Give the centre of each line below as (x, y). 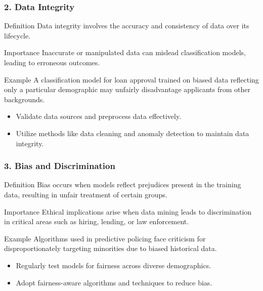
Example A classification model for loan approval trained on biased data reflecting (131, 79)
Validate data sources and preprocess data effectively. (99, 116)
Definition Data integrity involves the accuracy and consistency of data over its (127, 26)
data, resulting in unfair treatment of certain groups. (86, 194)
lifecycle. (17, 35)
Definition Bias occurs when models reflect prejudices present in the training (123, 184)
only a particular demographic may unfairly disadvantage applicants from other (127, 89)
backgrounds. (25, 99)
